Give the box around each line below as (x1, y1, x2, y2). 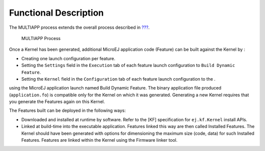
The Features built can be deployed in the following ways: (9, 108, 126, 113)
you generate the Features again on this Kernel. (9, 99, 105, 105)
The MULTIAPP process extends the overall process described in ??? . (9, 24, 150, 30)
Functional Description (9, 7, 104, 18)
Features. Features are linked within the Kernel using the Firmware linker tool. (21, 137, 178, 143)
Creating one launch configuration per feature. (21, 55, 115, 61)
